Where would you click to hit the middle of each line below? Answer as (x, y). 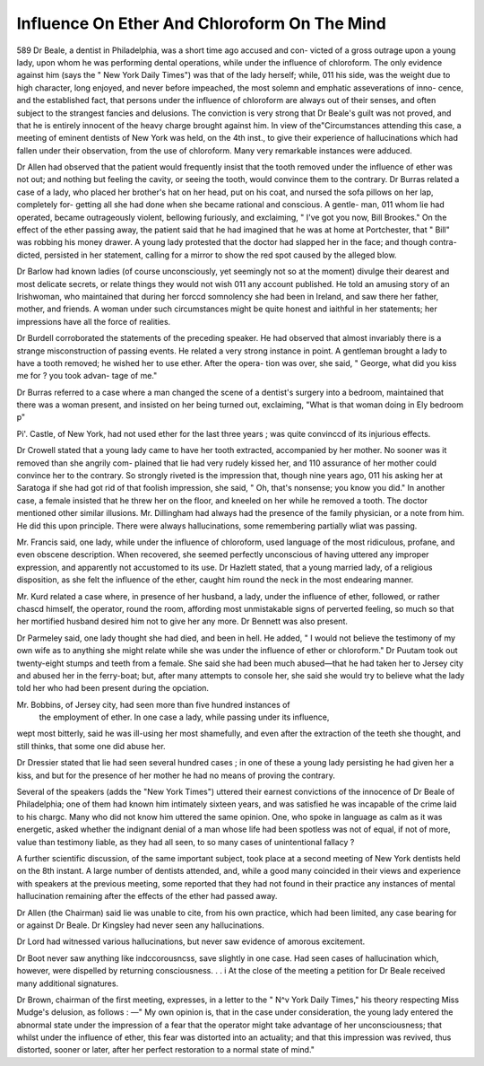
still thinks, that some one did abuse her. (91, 746)
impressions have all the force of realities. (94, 321)
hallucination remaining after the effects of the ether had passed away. (147, 896)
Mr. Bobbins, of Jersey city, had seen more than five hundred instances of (153, 704)
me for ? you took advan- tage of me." (87, 376)
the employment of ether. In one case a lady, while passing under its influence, (184, 717)
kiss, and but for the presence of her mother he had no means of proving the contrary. (176, 775)
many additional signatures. (68, 983)
